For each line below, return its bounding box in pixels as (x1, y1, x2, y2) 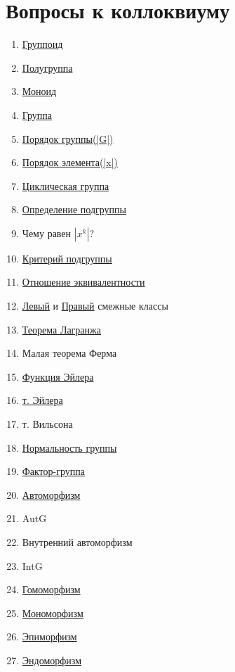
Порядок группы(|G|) (22, 131, 114, 146)
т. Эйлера (22, 393, 63, 407)
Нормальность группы (22, 440, 117, 455)
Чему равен (22, 225, 72, 240)
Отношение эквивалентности (22, 274, 145, 289)
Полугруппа (22, 60, 73, 75)
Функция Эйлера (22, 369, 94, 383)
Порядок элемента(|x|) (22, 155, 119, 170)
